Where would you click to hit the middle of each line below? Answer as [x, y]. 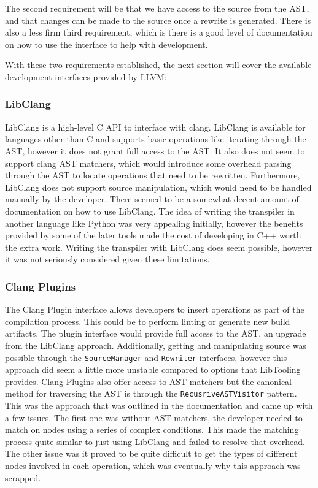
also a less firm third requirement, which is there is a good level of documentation [159, 32]
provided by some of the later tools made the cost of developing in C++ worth [153, 235]
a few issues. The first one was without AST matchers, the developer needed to [154, 417]
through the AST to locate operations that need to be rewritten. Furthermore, [153, 175]
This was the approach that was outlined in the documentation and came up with [159, 405]
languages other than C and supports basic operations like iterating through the [156, 139]
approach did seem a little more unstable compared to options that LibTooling [153, 369]
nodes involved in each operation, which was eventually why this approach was [153, 465]
